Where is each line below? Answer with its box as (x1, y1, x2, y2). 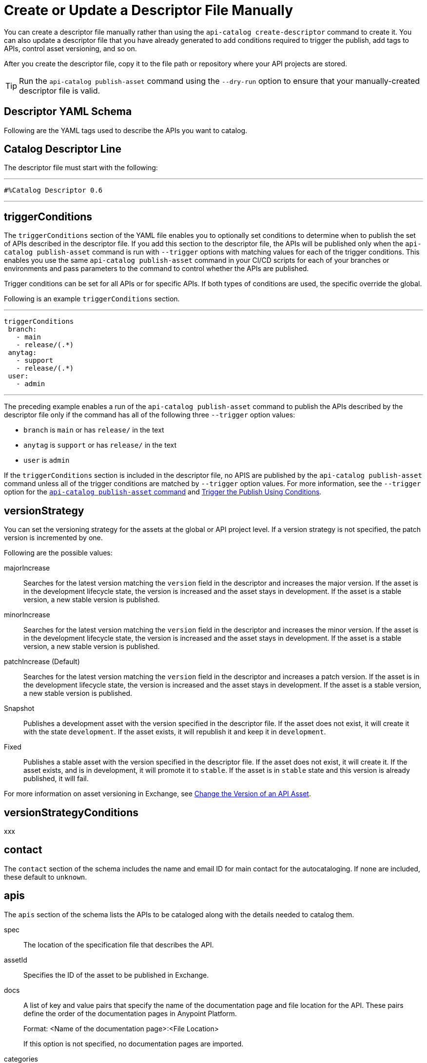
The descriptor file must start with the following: (4, 163, 158, 172)
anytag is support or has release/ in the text (23, 441, 176, 450)
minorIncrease (4, 610, 50, 619)
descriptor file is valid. (19, 85, 100, 96)
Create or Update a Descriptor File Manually (4, 2, 293, 19)
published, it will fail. (23, 774, 89, 783)
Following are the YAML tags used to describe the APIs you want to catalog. (4, 126, 248, 135)
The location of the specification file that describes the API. (23, 940, 214, 949)
